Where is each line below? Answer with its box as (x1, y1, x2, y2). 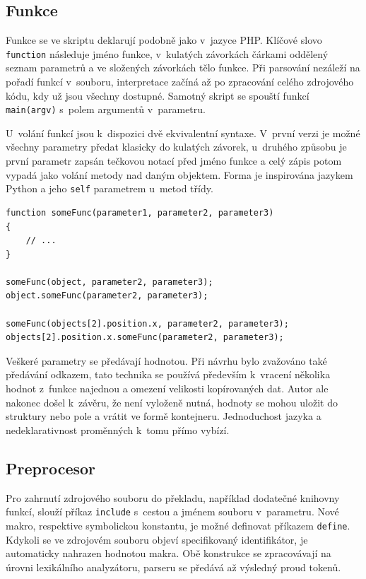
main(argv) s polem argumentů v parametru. (6, 102, 206, 117)
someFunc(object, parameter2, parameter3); (6, 276, 213, 287)
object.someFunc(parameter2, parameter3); (6, 291, 208, 301)
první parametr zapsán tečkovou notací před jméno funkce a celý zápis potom (6, 153, 342, 168)
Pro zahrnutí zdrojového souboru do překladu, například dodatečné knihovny (6, 490, 340, 505)
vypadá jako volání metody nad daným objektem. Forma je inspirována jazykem (6, 167, 353, 182)
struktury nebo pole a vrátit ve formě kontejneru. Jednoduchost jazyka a (6, 409, 321, 423)
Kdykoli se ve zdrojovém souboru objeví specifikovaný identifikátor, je (6, 532, 308, 546)
